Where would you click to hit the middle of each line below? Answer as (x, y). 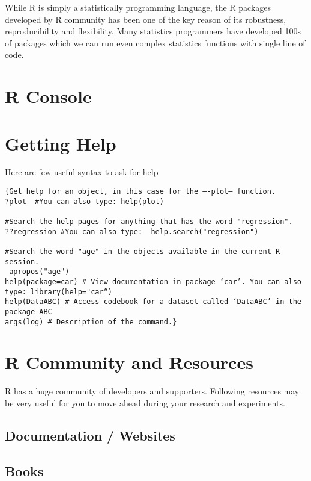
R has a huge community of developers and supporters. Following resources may (152, 391)
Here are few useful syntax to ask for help (82, 172)
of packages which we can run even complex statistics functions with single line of (155, 42)
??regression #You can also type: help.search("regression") (132, 231)
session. (22, 262)
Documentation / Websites (90, 435)
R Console (48, 96)
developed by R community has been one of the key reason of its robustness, (146, 19)
